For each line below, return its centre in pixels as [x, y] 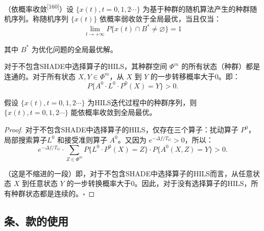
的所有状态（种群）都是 [221, 66]
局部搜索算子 [26, 139]
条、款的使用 [36, 221]
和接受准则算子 [82, 139]
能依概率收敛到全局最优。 [114, 112]
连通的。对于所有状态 [40, 76]
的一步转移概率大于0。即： [195, 76]
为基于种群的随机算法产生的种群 [196, 8]
